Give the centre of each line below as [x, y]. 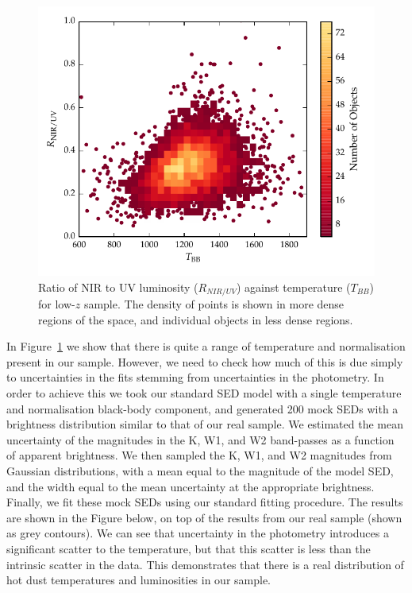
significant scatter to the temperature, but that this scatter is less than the [189, 548]
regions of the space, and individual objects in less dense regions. [196, 319]
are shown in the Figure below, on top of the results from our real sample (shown [204, 517]
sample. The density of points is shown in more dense [214, 304]
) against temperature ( [293, 287]
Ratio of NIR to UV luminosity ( [118, 287]
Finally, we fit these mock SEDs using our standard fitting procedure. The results [205, 502]
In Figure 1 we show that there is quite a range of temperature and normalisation [206, 346]
